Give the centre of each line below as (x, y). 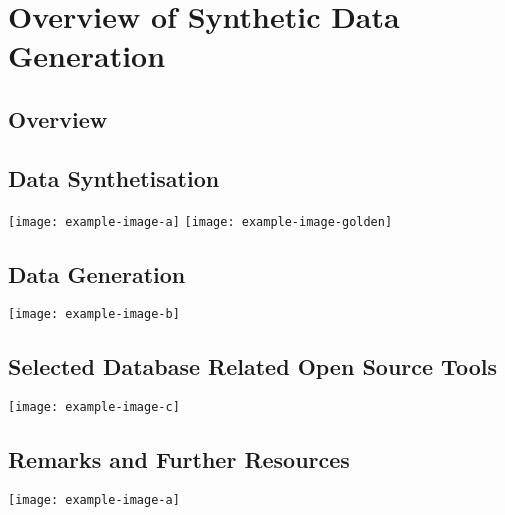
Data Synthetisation (114, 177)
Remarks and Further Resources (179, 459)
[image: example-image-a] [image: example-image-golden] (200, 221)
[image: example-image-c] (94, 407)
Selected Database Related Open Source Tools (252, 366)
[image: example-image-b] (94, 314)
